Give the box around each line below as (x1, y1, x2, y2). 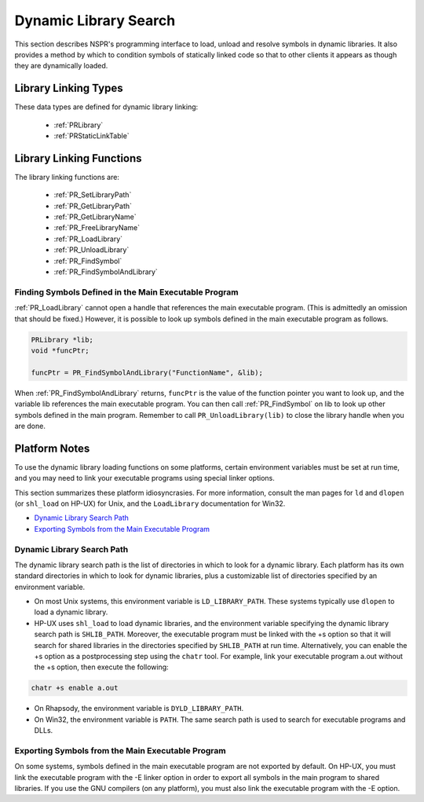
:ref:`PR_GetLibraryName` (53, 212, 137, 222)
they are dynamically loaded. (14, 61, 108, 71)
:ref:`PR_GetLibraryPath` (53, 201, 133, 211)
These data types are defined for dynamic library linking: (14, 102, 199, 112)
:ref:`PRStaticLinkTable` (53, 131, 130, 141)
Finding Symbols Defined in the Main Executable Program (14, 287, 239, 298)
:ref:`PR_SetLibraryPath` (53, 190, 132, 200)
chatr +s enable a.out (31, 683, 119, 693)
